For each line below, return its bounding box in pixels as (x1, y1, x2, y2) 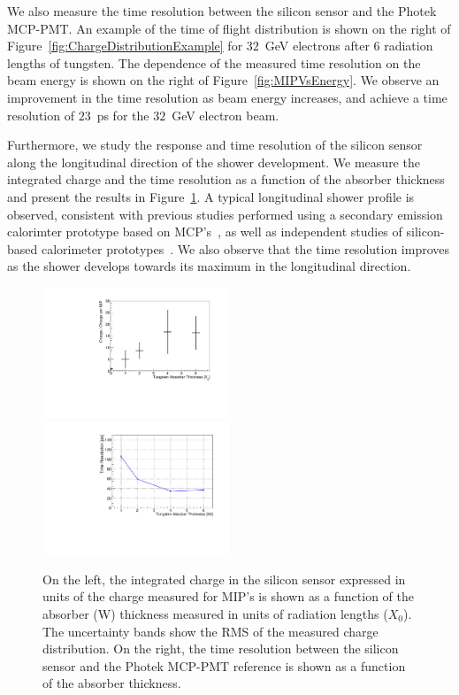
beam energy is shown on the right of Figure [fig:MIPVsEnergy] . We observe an (7, 71, 440, 89)
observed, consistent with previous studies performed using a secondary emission (7, 205, 443, 223)
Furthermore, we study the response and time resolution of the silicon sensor (7, 135, 423, 154)
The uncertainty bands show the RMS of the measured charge (42, 622, 379, 640)
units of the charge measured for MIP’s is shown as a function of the (42, 587, 414, 606)
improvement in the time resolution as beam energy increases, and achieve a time (7, 88, 448, 106)
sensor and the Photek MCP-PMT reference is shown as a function (42, 656, 406, 675)
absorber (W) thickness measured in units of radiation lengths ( (42, 604, 388, 622)
